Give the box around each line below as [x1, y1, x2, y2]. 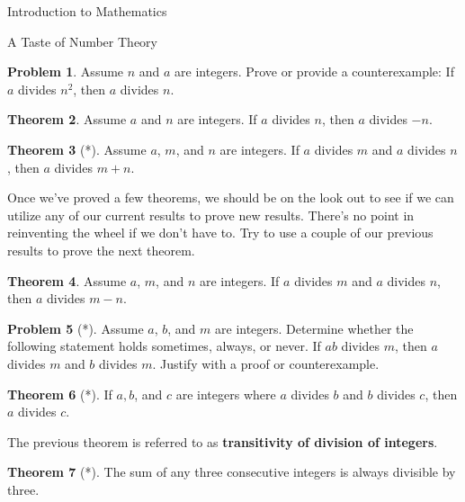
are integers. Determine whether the [215, 318, 414, 337]
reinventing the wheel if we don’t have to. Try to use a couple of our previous [7, 223, 434, 242]
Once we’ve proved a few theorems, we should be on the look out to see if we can [7, 188, 454, 207]
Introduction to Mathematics [7, 2, 167, 20]
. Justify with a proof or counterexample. [152, 354, 380, 372]
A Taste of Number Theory [7, 31, 157, 50]
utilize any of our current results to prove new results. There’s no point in [7, 205, 415, 224]
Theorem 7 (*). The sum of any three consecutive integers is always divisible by [7, 462, 456, 481]
